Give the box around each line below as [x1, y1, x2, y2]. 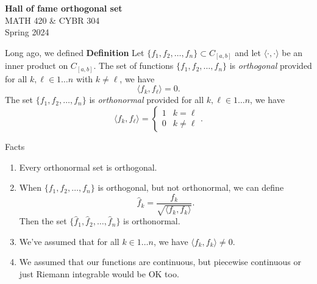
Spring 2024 [5, 26, 49, 38]
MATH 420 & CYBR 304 [5, 13, 100, 26]
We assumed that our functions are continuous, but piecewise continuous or [19, 255, 301, 268]
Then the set [19, 215, 67, 227]
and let [235, 46, 261, 59]
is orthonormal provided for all [89, 93, 204, 106]
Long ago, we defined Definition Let [5, 46, 144, 59]
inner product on [5, 59, 68, 72]
